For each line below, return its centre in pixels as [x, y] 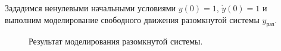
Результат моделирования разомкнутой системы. [116, 41]
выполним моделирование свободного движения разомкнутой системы [132, 19]
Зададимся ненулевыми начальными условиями [90, 8]
